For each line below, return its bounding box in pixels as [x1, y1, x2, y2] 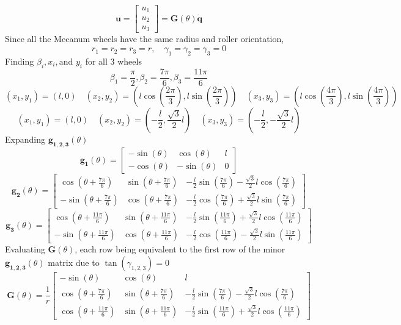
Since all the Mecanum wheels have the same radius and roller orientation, [5, 32, 284, 45]
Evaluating [5, 243, 45, 255]
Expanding [5, 132, 45, 145]
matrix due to [48, 256, 100, 269]
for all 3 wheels [85, 54, 142, 67]
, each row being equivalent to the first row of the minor [75, 243, 285, 255]
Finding [5, 54, 34, 67]
